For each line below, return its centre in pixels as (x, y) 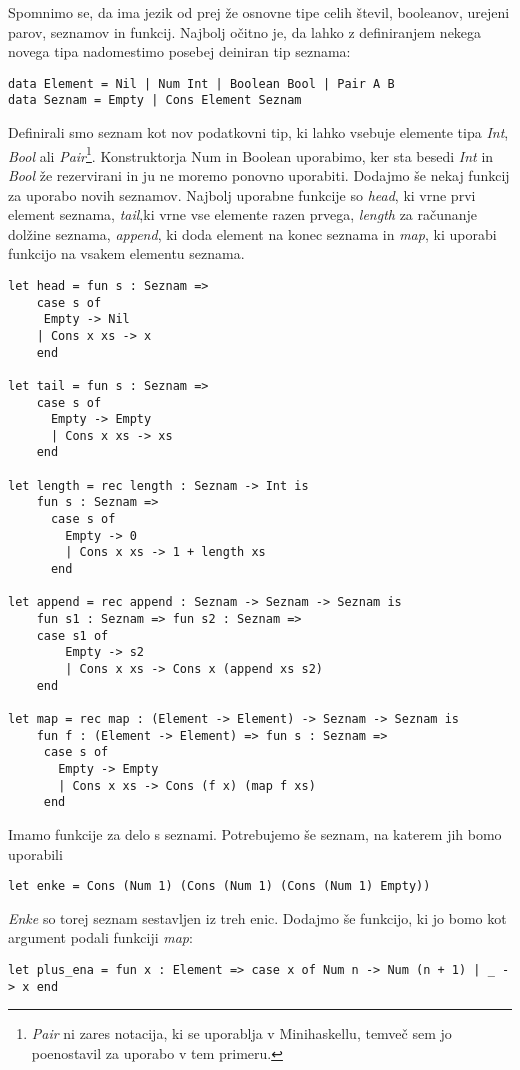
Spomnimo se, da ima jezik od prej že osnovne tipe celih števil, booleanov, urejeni (259, 12)
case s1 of (72, 635)
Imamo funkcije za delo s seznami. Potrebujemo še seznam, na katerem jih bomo (255, 833)
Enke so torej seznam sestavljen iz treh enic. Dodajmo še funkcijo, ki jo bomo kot (257, 917)
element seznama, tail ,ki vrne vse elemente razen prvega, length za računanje (243, 214)
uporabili (35, 853)
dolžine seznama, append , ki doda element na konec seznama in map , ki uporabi (252, 233)
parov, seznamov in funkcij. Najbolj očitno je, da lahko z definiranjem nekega (245, 31)
